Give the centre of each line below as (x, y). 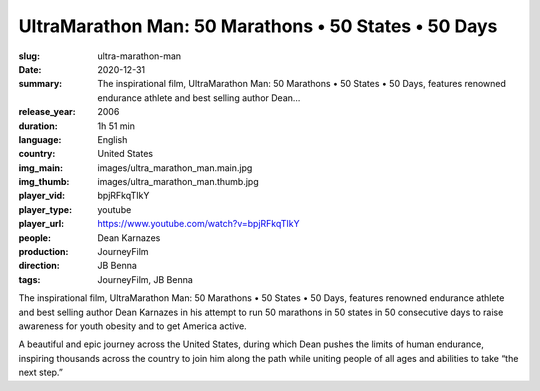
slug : (29, 56)
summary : (40, 84)
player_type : (45, 209)
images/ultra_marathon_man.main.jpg (175, 167)
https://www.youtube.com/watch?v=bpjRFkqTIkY (198, 224)
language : (40, 139)
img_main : (41, 167)
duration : (38, 126)
